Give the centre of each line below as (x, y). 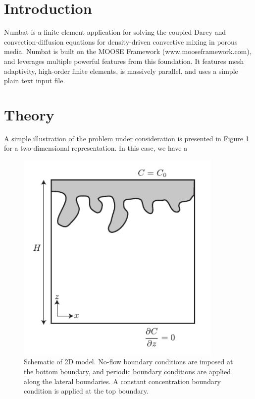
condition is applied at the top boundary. (86, 391)
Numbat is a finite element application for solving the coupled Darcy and (115, 32)
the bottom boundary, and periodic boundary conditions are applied (127, 371)
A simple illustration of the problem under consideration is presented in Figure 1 (127, 138)
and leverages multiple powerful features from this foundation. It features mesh (124, 61)
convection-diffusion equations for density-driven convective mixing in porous (121, 41)
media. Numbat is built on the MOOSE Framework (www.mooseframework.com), (128, 51)
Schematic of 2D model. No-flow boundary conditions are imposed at (128, 362)
